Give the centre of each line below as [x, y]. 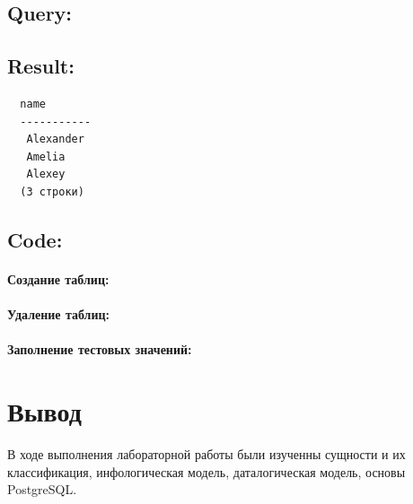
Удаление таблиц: [59, 314]
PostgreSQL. [42, 489]
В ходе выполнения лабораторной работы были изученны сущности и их [206, 454]
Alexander [55, 139]
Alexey [46, 174]
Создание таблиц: [58, 278]
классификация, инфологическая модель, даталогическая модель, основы [206, 471]
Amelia [46, 156]
